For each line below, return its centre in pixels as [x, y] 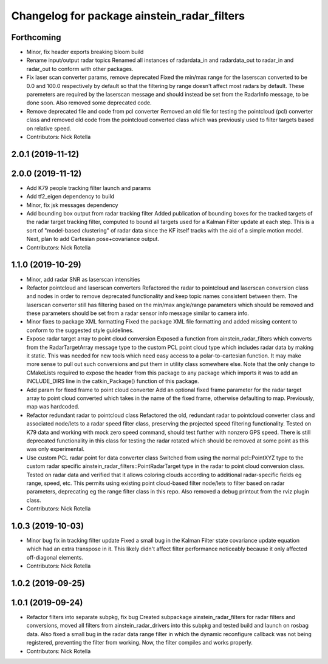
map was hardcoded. [53, 407]
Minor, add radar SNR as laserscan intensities [83, 279]
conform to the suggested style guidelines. [80, 330]
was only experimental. [56, 449]
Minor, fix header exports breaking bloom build [85, 52]
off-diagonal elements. [55, 557]
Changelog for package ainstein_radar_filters [128, 16]
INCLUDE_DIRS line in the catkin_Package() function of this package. [113, 381]
